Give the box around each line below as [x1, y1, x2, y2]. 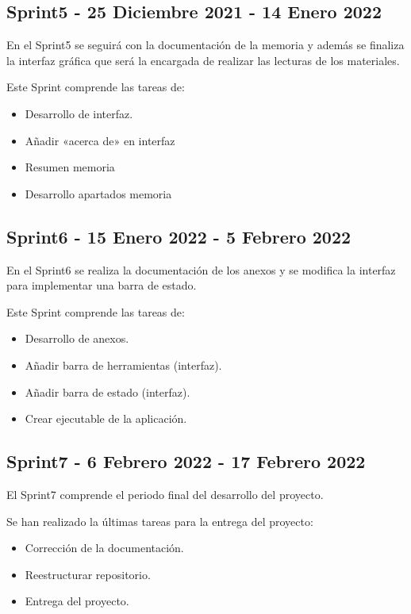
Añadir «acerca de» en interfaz [25, 132, 175, 148]
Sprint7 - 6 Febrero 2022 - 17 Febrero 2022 [6, 449, 366, 474]
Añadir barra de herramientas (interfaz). [25, 356, 222, 373]
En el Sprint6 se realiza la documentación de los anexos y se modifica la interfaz [6, 261, 396, 278]
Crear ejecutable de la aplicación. [25, 410, 187, 427]
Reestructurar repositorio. [25, 566, 151, 582]
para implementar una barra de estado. [6, 277, 197, 294]
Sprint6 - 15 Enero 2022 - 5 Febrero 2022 [6, 224, 351, 248]
